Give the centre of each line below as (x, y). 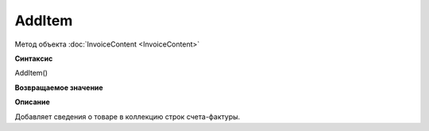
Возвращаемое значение (59, 88)
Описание (33, 102)
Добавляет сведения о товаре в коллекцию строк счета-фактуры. (128, 116)
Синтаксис (34, 58)
